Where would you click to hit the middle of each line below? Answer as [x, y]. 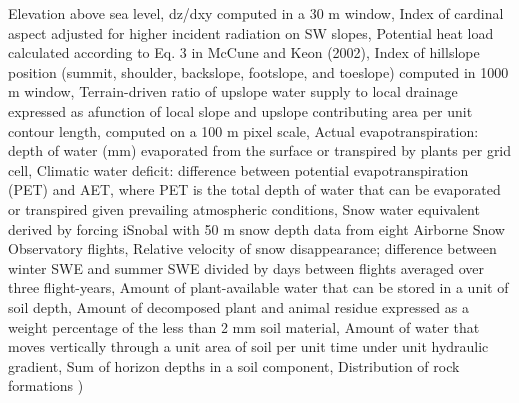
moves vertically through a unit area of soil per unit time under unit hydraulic [248, 346]
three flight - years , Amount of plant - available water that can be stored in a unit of [258, 287]
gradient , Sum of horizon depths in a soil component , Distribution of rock [234, 365]
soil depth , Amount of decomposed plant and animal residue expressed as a [238, 306]
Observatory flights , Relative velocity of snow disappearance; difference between [252, 248]
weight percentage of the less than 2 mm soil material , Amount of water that [244, 326]
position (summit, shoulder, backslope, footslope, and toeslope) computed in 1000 [258, 71]
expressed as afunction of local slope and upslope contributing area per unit [240, 110]
